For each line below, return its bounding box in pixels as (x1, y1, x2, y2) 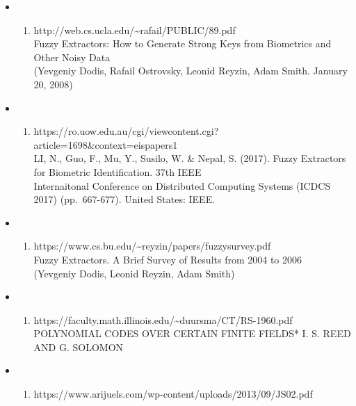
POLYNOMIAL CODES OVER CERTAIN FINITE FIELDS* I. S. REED (33, 326, 351, 341)
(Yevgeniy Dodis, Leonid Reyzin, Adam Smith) (33, 266, 235, 280)
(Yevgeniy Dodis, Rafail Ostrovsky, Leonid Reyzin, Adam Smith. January (33, 63, 348, 78)
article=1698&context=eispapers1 (33, 137, 178, 152)
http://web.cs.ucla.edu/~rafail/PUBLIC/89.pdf (33, 22, 236, 37)
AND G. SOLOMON (33, 339, 124, 354)
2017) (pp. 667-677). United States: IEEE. (33, 192, 216, 206)
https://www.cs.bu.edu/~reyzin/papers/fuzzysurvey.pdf (33, 238, 271, 253)
